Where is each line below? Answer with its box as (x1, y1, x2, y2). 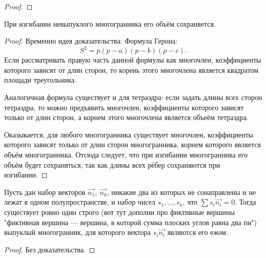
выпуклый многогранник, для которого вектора (4, 227, 151, 237)
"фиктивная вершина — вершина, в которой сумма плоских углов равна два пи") (4, 216, 257, 227)
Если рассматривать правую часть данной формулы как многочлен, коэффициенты (4, 54, 261, 65)
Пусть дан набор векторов (4, 186, 86, 197)
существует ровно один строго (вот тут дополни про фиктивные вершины (4, 207, 235, 217)
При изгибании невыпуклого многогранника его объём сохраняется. (4, 18, 216, 29)
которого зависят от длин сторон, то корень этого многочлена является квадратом (4, 64, 259, 75)
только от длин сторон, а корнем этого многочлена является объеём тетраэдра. (4, 112, 249, 123)
